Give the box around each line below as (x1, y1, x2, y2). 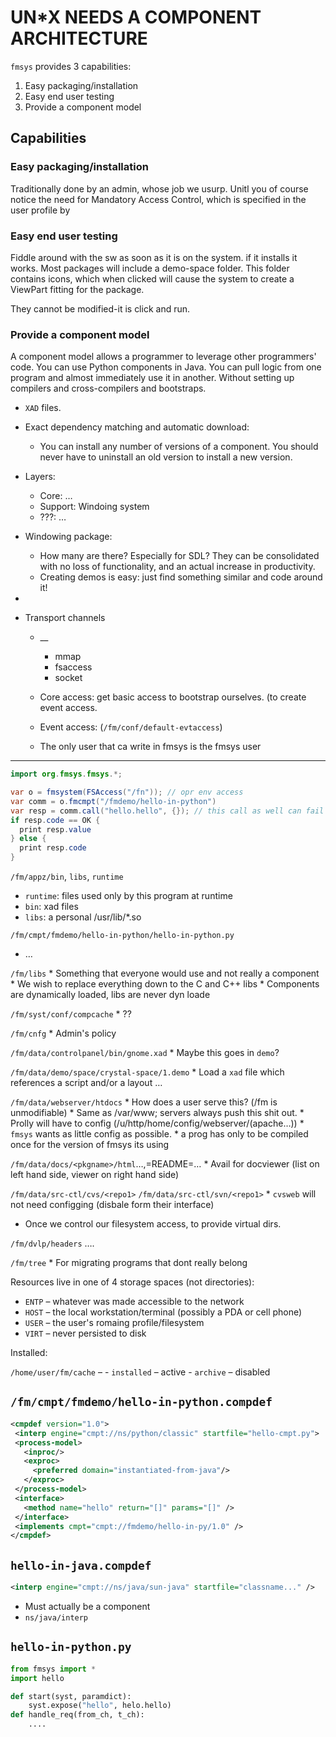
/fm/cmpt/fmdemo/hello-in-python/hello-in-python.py (10, 931, 235, 941)
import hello (10, 1673, 65, 1683)
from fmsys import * (10, 1664, 97, 1674)
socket (54, 672, 83, 684)
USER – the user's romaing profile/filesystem (24, 1317, 205, 1329)
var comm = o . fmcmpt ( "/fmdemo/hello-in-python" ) (10, 796, 217, 806)
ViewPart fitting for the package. (10, 283, 145, 295)
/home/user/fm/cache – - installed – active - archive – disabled (10, 1366, 271, 1378)
